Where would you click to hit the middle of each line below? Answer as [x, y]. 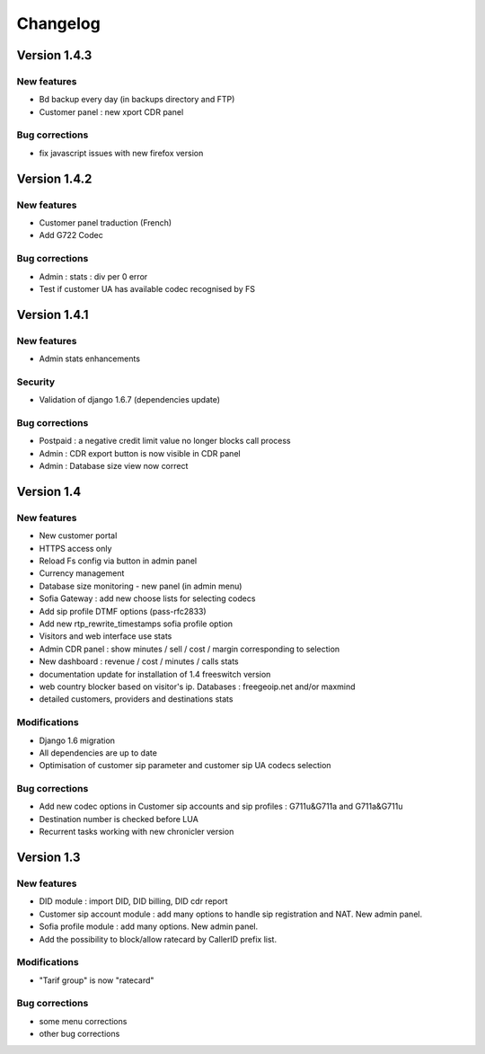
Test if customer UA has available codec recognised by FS [147, 288]
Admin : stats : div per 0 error [93, 276]
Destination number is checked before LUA [119, 819]
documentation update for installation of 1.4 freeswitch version [155, 674]
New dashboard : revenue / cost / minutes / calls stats [139, 661]
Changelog [58, 23]
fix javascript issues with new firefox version [121, 153]
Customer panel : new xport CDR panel [111, 111]
